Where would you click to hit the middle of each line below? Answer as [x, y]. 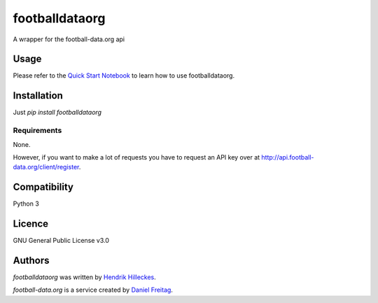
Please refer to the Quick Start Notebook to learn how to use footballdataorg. [124, 76]
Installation [38, 96]
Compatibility [43, 187]
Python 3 [26, 204]
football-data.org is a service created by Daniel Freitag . [93, 290]
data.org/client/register [46, 167]
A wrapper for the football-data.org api [69, 39]
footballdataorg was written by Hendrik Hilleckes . [85, 277]
